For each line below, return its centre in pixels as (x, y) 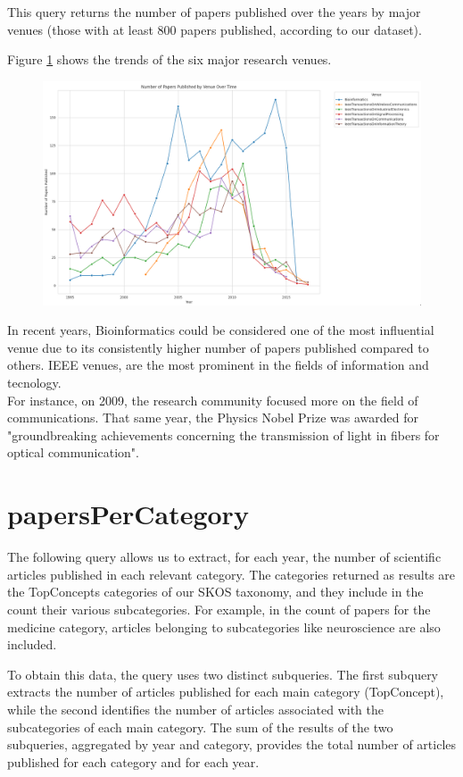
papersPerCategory (128, 514)
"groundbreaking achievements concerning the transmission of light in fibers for (223, 434)
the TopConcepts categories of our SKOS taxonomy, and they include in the (215, 592)
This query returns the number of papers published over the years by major (214, 12)
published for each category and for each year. (133, 761)
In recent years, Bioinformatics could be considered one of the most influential (221, 330)
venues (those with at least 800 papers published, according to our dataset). (215, 29)
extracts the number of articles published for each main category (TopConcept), (226, 692)
